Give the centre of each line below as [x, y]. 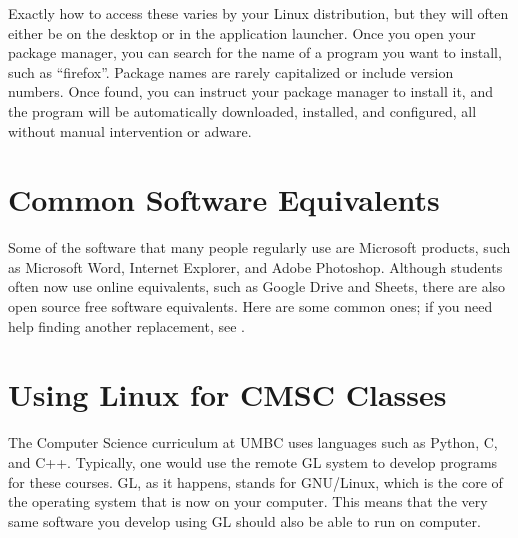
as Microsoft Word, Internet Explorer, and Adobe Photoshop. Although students [255, 266]
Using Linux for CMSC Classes [227, 394]
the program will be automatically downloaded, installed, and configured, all [242, 110]
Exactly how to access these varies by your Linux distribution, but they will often [258, 13]
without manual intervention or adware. [130, 130]
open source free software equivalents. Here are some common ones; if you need [250, 306]
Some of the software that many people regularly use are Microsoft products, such [259, 247]
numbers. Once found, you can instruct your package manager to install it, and [250, 91]
